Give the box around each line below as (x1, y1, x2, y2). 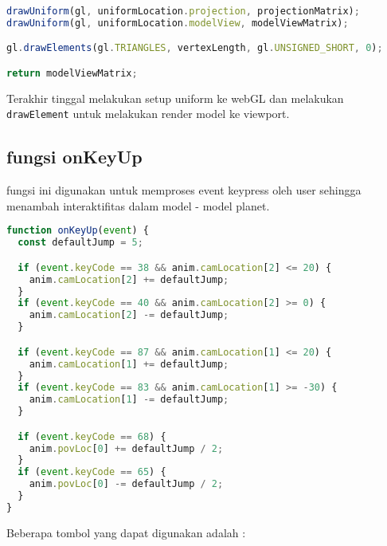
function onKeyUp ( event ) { (6, 225, 150, 237)
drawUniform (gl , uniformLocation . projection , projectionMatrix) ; (6, 6, 360, 17)
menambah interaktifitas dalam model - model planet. (6, 197, 270, 214)
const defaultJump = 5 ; (18, 237, 143, 249)
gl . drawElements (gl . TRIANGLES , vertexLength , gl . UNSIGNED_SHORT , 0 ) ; (6, 42, 383, 54)
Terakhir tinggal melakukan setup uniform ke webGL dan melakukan (6, 89, 344, 106)
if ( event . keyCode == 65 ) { (18, 466, 166, 478)
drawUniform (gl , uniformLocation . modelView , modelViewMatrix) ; (6, 17, 349, 29)
